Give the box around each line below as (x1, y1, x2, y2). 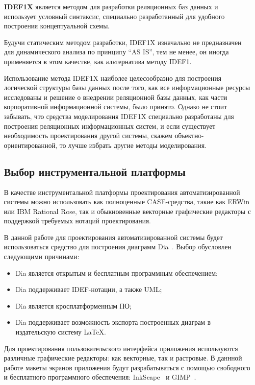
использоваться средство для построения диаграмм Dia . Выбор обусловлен (4, 241, 231, 252)
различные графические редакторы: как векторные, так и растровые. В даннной (4, 353, 242, 363)
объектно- (175, 130, 204, 141)
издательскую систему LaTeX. (15, 327, 106, 337)
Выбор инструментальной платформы (4, 164, 186, 179)
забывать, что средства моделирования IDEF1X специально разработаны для (4, 111, 234, 121)
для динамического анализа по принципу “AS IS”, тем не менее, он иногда (4, 47, 229, 57)
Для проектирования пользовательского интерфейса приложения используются (4, 343, 238, 353)
